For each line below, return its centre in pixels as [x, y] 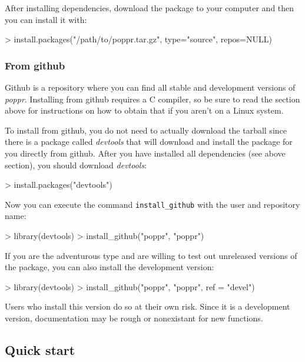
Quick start [40, 349]
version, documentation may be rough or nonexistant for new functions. [134, 318]
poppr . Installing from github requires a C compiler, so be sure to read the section [152, 99]
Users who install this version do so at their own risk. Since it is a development [147, 306]
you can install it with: [46, 19]
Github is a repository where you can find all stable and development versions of [150, 87]
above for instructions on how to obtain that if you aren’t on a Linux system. [144, 110]
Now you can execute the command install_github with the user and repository [152, 204]
